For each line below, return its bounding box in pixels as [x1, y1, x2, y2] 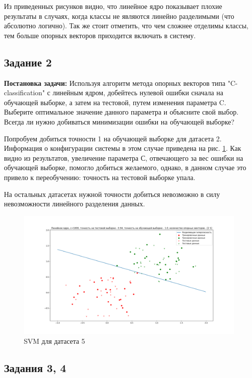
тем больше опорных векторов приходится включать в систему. [4, 30, 196, 40]
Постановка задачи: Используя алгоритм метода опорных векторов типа [4, 77, 226, 88]
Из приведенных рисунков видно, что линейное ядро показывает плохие [4, 1, 222, 11]
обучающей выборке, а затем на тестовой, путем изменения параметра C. [4, 97, 226, 107]
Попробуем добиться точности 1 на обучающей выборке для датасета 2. [4, 133, 222, 143]
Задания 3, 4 [4, 360, 66, 375]
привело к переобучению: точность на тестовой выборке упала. [4, 172, 195, 182]
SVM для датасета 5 [24, 335, 85, 346]
